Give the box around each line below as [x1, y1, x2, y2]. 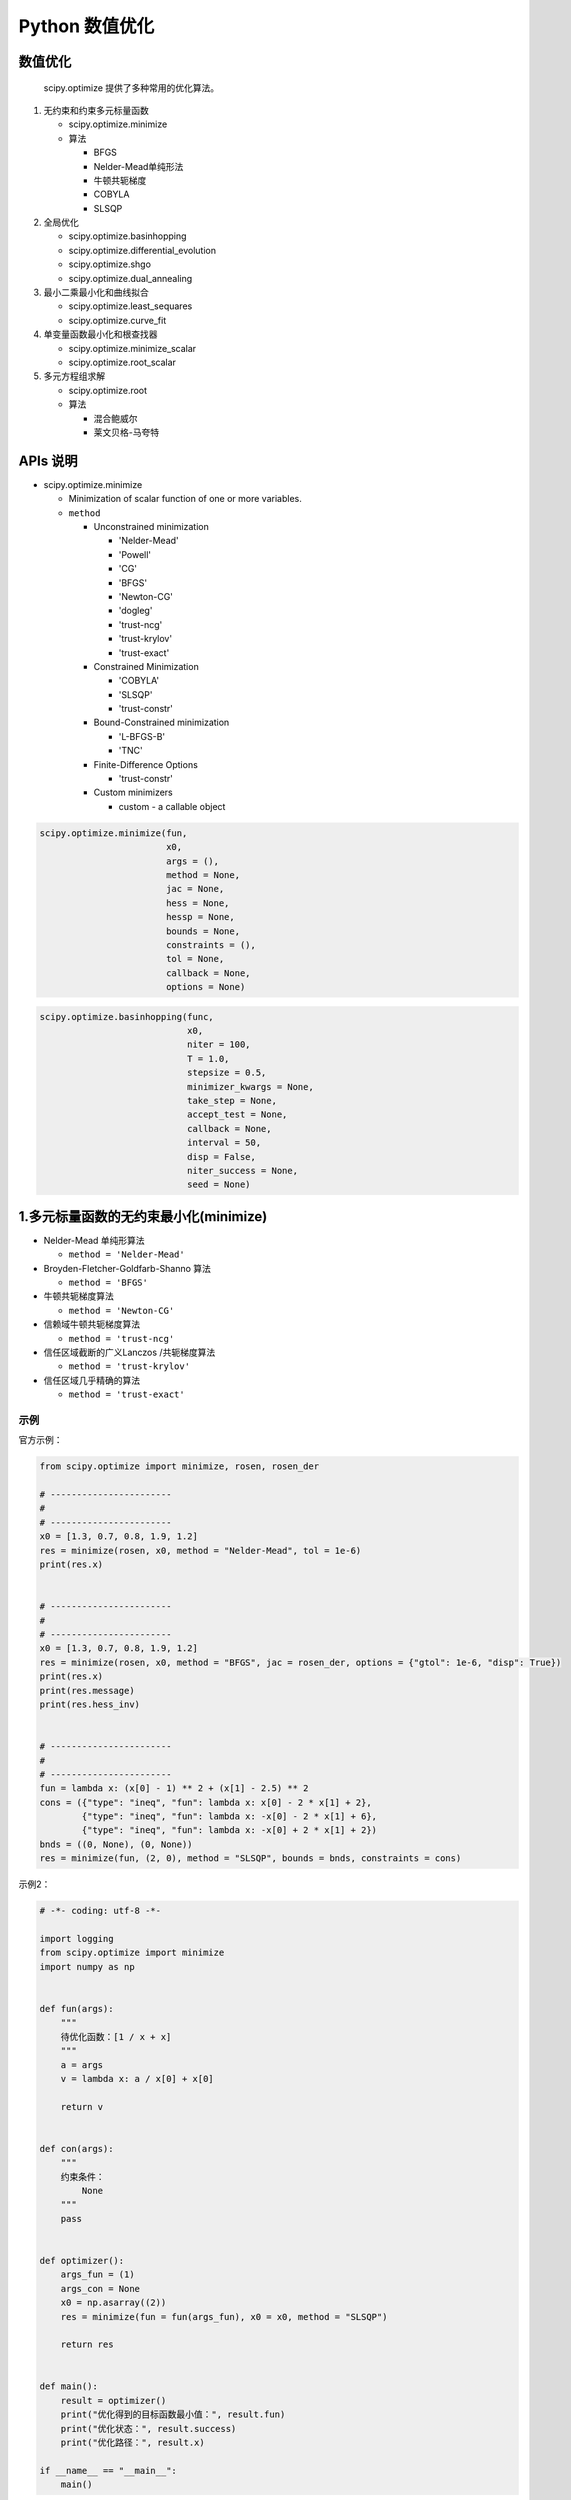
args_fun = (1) [60, 2269, 135, 2280]
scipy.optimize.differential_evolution [68, 244, 217, 256]
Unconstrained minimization [93, 521, 209, 533]
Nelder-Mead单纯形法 [93, 160, 184, 172]
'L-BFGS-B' [118, 730, 166, 742]
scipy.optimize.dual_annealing [68, 272, 193, 284]
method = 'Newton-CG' [68, 1305, 175, 1316]
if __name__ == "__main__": [39, 2465, 177, 2476]
